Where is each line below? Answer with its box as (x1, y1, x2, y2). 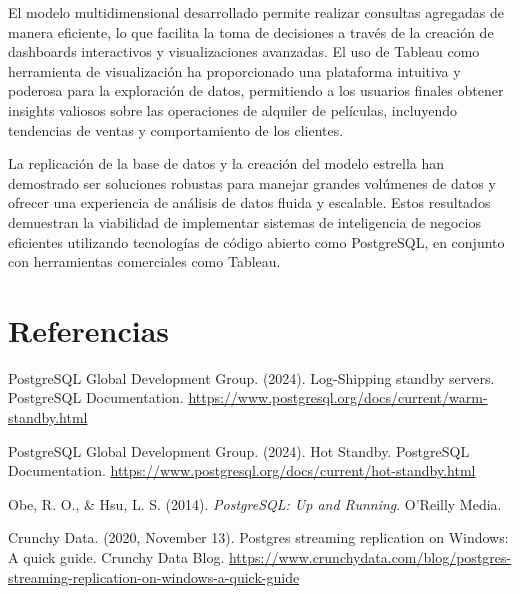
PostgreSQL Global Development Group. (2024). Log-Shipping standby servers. (8, 367, 495, 388)
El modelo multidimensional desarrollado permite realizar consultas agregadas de (8, 2, 504, 22)
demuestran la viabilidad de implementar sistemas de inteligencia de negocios (8, 211, 481, 232)
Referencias (8, 309, 170, 350)
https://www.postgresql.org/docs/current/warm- (188, 387, 488, 408)
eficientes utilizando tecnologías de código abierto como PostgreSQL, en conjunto (8, 231, 505, 252)
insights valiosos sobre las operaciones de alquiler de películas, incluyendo (8, 99, 458, 120)
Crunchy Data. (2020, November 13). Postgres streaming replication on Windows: (8, 527, 509, 548)
